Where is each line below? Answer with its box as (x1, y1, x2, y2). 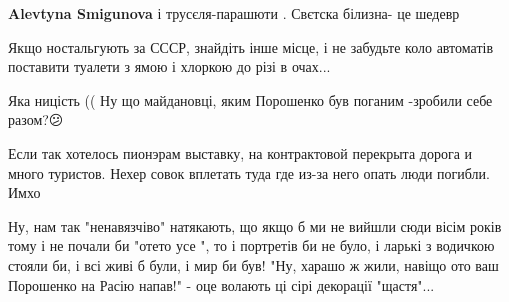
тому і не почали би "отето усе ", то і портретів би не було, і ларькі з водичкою (8, 235, 495, 256)
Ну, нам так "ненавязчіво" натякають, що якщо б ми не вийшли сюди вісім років (8, 215, 502, 236)
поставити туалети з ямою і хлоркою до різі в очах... (8, 56, 331, 77)
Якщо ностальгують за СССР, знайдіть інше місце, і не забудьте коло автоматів (8, 36, 494, 57)
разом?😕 (8, 109, 64, 130)
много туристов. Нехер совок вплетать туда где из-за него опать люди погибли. (8, 162, 490, 183)
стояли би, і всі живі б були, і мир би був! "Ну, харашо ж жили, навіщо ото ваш (8, 254, 499, 275)
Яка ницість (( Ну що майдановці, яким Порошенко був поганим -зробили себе (8, 89, 493, 110)
